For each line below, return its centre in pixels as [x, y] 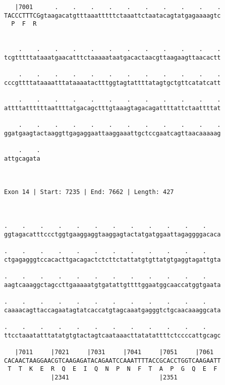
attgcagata [22, 158]
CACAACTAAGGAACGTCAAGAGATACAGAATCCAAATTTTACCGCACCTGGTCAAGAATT [112, 360]
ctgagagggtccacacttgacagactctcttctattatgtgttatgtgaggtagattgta [112, 259]
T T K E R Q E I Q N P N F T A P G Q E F [112, 369]
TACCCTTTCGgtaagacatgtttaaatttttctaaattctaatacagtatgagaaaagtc [112, 15]
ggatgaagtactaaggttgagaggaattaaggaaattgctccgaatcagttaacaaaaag [112, 133]
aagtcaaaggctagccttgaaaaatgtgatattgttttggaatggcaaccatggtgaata [112, 285]
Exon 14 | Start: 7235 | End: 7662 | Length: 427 [89, 192]
